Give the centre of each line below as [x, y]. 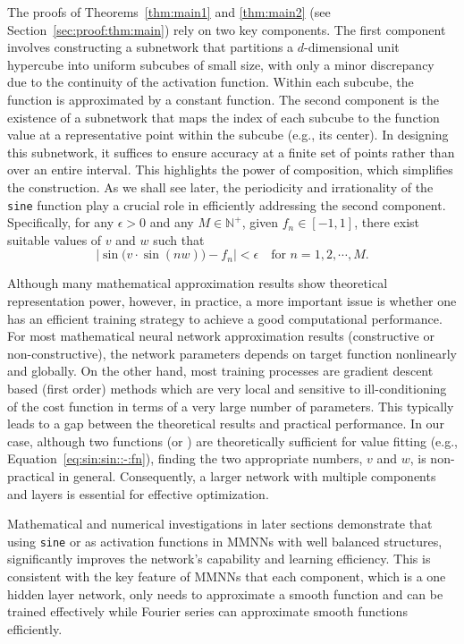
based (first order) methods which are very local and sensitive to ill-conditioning [227, 388]
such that [179, 239]
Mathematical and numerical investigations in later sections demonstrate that [220, 524]
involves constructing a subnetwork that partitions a [151, 47]
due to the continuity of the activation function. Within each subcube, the [211, 82]
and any [172, 222]
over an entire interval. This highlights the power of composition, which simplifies [230, 169]
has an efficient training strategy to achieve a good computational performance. [225, 318]
